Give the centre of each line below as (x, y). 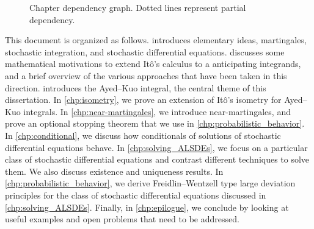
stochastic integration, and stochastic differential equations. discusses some (145, 51)
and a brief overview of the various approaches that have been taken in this (146, 75)
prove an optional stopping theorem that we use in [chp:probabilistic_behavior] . (155, 123)
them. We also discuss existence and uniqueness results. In (114, 171)
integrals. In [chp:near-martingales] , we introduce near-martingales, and (157, 111)
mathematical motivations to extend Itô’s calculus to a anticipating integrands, (153, 64)
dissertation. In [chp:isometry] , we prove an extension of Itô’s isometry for (143, 100)
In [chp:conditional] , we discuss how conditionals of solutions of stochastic (143, 135)
